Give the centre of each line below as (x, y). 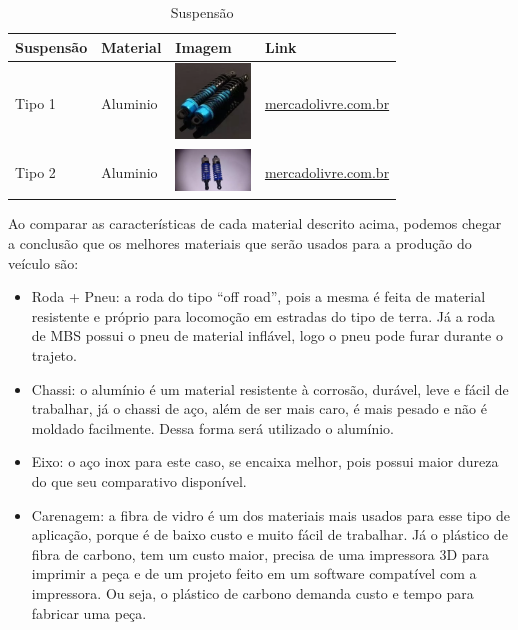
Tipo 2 (35, 171)
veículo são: (43, 262)
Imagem (203, 46)
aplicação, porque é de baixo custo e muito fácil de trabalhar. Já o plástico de (269, 534)
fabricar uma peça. (89, 612)
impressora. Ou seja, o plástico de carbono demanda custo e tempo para (252, 592)
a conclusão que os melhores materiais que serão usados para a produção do (240, 243)
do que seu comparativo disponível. (139, 480)
